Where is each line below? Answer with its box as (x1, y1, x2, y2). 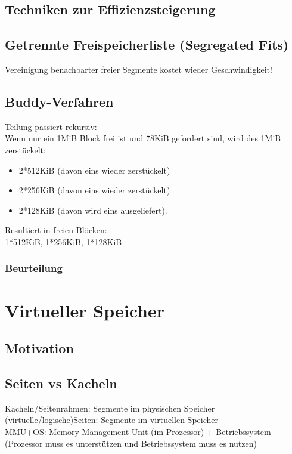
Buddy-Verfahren (5, 92, 114, 110)
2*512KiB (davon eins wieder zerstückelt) (18, 163, 170, 176)
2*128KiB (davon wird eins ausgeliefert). (18, 203, 167, 216)
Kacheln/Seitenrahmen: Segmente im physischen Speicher (5, 402, 215, 414)
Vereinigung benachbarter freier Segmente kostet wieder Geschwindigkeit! (5, 63, 272, 75)
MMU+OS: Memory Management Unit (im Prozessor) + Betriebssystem (5, 425, 271, 437)
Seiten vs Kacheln (5, 373, 117, 392)
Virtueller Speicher (5, 298, 165, 322)
